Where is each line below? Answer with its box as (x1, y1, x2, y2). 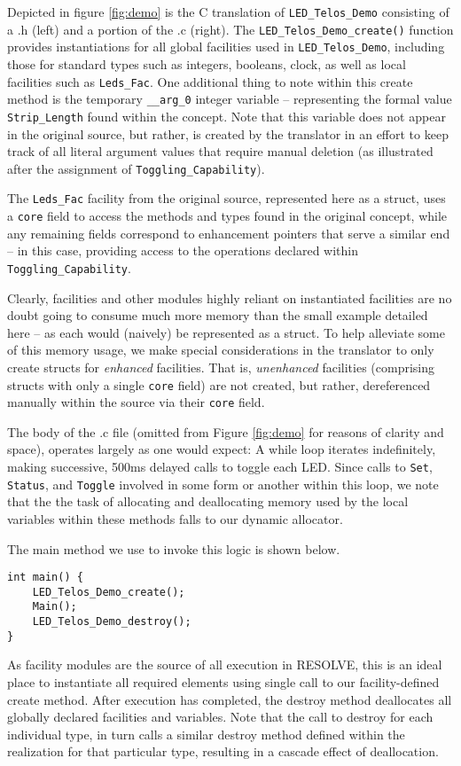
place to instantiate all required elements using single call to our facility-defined (7, 672, 440, 691)
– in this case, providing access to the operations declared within (7, 241, 358, 260)
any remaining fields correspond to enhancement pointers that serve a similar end (7, 223, 450, 242)
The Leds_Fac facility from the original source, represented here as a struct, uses (7, 189, 446, 207)
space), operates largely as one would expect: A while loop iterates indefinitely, (7, 440, 436, 458)
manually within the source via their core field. (7, 393, 265, 411)
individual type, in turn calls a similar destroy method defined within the (7, 724, 405, 743)
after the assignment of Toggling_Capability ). (7, 159, 265, 177)
